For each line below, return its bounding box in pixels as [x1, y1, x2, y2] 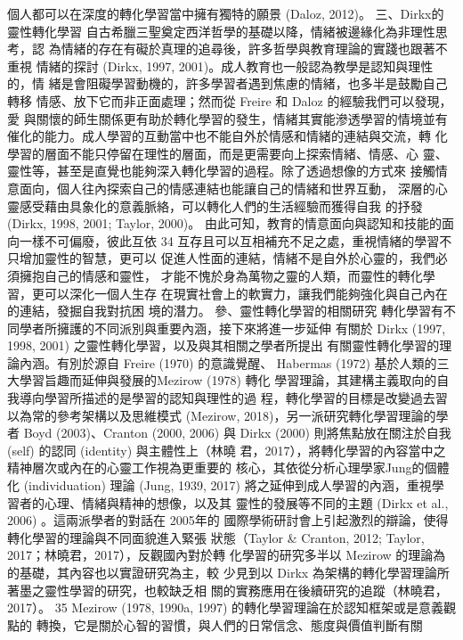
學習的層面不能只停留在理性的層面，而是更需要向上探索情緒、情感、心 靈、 [7, 144, 448, 162]
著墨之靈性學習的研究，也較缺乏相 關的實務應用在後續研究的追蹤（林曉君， [7, 580, 448, 599]
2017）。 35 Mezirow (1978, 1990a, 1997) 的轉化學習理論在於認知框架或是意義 [7, 598, 444, 617]
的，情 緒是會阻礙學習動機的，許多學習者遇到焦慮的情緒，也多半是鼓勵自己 [7, 74, 448, 93]
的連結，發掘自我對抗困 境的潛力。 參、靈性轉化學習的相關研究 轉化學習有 [7, 301, 443, 320]
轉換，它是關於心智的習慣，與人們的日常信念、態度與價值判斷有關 [36, 615, 423, 634]
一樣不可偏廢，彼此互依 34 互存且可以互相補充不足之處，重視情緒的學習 [19, 231, 440, 250]
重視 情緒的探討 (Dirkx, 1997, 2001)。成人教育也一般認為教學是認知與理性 [7, 56, 434, 75]
